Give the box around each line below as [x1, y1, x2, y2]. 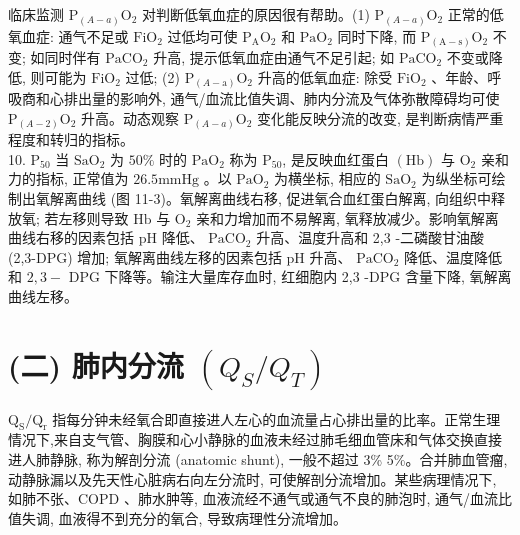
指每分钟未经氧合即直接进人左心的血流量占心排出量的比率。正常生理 [52, 408, 501, 429]
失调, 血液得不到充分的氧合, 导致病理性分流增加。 [21, 507, 348, 528]
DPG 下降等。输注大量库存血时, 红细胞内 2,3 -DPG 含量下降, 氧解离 [68, 266, 512, 287]
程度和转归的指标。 [8, 129, 134, 150]
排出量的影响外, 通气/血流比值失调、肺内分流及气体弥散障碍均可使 [63, 88, 500, 109]
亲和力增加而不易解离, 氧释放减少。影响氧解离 [196, 207, 499, 228]
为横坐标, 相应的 [274, 168, 381, 189]
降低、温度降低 [404, 246, 503, 267]
